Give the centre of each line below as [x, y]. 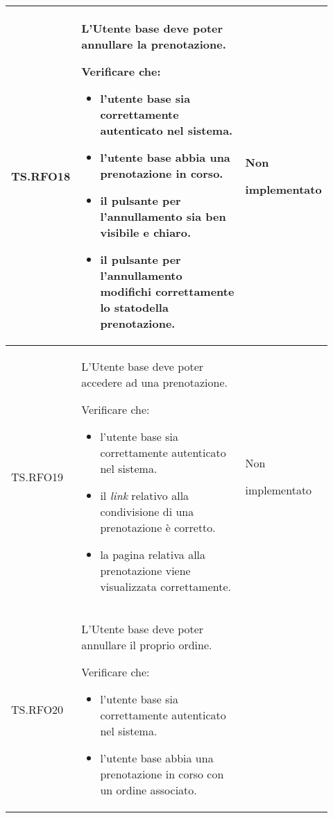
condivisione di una [147, 511]
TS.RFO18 [41, 176]
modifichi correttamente [167, 291]
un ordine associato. [148, 790]
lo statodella [134, 307]
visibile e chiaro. [145, 232]
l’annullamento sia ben [163, 216]
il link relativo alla [145, 495]
